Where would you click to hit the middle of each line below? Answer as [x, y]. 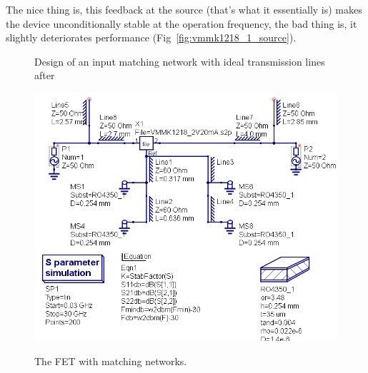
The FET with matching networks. [111, 361]
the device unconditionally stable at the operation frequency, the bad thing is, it [181, 23]
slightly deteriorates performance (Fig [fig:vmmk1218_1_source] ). [151, 37]
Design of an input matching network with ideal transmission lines [180, 61]
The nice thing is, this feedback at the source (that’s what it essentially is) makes [184, 9]
